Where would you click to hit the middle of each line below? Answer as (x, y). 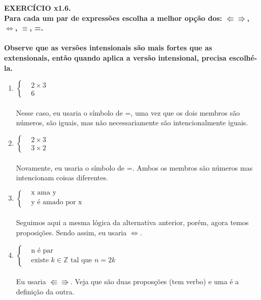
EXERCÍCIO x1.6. (38, 8)
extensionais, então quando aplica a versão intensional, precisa (115, 57)
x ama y (44, 193)
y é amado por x (57, 202)
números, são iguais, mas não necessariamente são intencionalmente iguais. (132, 122)
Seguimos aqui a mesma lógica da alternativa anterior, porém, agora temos (132, 222)
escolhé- (243, 57)
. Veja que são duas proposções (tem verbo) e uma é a (155, 281)
